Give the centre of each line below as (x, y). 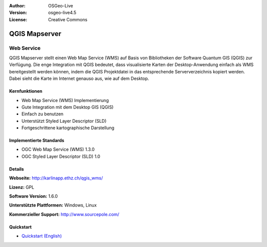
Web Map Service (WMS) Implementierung (65, 100)
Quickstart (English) (42, 236)
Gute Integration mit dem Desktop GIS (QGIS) (67, 107)
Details (17, 169)
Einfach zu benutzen (43, 114)
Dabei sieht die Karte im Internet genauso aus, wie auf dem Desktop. (79, 78)
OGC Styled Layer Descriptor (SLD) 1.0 (61, 156)
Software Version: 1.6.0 (33, 196)
